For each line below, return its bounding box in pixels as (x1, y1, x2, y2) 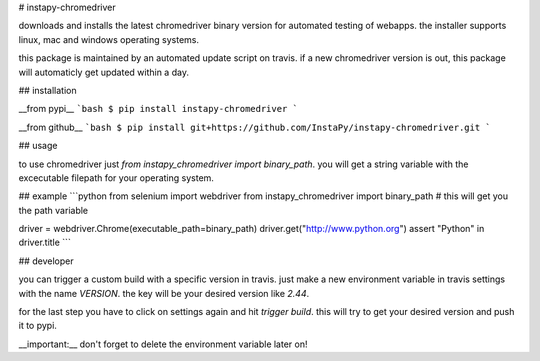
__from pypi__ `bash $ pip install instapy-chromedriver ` (18, 103, 299, 115)
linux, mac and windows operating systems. (18, 33, 200, 45)
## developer (18, 255, 74, 267)
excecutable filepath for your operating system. (18, 171, 215, 184)
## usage (18, 140, 58, 152)
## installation (18, 84, 77, 96)
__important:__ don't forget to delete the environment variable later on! (18, 338, 308, 350)
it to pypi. (18, 320, 57, 332)
